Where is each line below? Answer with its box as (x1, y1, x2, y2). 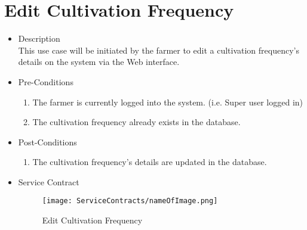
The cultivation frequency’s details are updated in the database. (32, 156, 267, 168)
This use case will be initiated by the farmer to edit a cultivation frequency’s (18, 43, 299, 56)
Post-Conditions (18, 135, 77, 148)
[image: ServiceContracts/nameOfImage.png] (42, 197, 218, 206)
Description (18, 32, 60, 45)
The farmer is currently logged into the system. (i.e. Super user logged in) (32, 95, 303, 108)
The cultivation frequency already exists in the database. (32, 116, 241, 128)
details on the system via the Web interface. (18, 55, 180, 68)
